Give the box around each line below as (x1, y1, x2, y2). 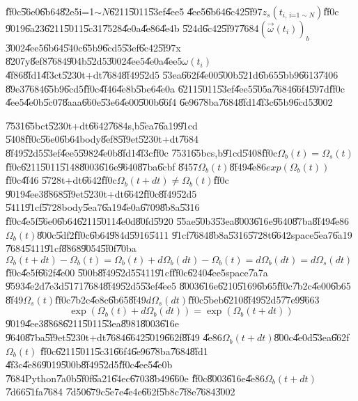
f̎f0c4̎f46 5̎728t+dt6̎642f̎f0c (6, 173, 117, 187)
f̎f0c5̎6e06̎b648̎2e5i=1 (6, 4, 95, 18)
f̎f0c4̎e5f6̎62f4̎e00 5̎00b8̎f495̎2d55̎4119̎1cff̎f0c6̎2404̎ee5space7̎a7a (6, 265, 268, 279)
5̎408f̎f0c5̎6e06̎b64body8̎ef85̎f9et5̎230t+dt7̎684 (6, 132, 199, 146)
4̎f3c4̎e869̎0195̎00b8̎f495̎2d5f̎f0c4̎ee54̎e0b (6, 357, 173, 372)
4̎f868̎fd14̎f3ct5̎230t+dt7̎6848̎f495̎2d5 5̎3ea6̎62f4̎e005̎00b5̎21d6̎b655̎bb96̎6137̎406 (6, 67, 338, 81)
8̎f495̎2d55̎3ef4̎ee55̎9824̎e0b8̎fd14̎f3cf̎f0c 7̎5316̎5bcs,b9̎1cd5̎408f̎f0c (6, 145, 278, 159)
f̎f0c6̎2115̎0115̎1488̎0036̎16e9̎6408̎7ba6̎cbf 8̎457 (6, 159, 199, 173)
